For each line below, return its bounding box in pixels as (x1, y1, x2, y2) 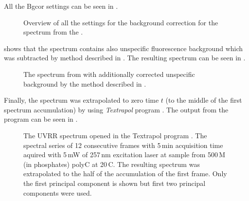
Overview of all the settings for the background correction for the (23, 17, 218, 27)
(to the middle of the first (165, 95, 242, 105)
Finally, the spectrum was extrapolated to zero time (4, 95, 159, 105)
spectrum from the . (23, 27, 83, 37)
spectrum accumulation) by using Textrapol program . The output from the (4, 104, 229, 114)
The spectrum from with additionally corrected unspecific (23, 69, 195, 79)
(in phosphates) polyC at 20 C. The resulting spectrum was (23, 159, 200, 169)
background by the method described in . (23, 78, 146, 89)
